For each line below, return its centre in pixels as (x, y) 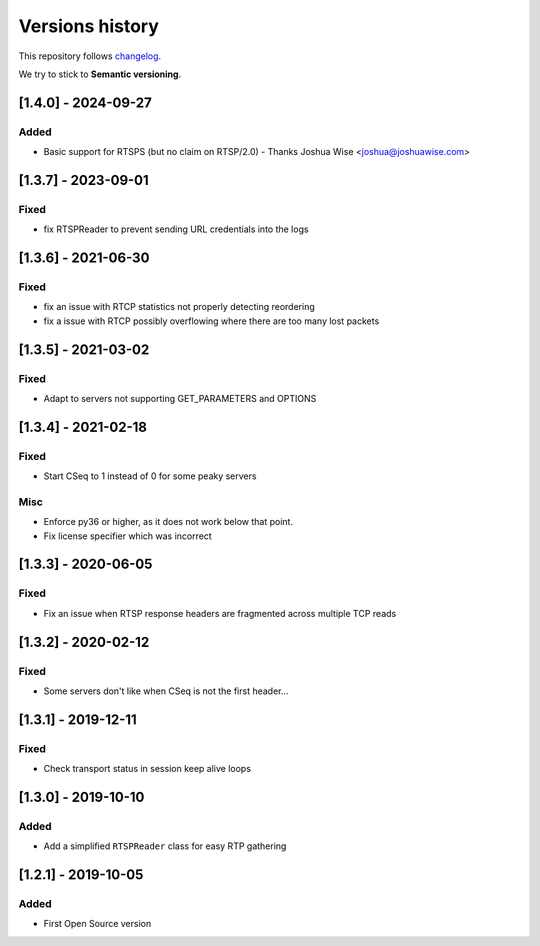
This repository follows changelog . (90, 56)
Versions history (89, 26)
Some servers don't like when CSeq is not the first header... (166, 691)
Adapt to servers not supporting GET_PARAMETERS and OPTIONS (180, 398)
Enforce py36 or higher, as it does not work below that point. (168, 522)
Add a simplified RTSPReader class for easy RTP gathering (165, 846)
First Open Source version (97, 924)
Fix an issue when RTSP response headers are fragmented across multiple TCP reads (220, 613)
